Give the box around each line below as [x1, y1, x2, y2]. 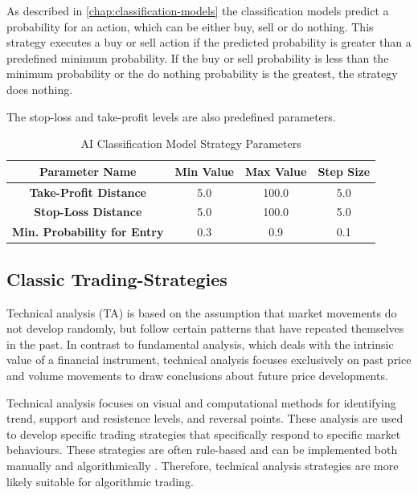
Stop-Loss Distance [34, 203, 142, 220]
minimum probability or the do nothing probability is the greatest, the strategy [6, 65, 398, 82]
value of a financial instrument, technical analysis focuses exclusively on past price [6, 351, 412, 368]
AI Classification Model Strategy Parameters [80, 135, 301, 152]
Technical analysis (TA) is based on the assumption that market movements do [6, 304, 397, 321]
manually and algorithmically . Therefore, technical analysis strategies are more [6, 456, 399, 473]
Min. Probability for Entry [12, 223, 164, 240]
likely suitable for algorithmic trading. [6, 472, 194, 489]
